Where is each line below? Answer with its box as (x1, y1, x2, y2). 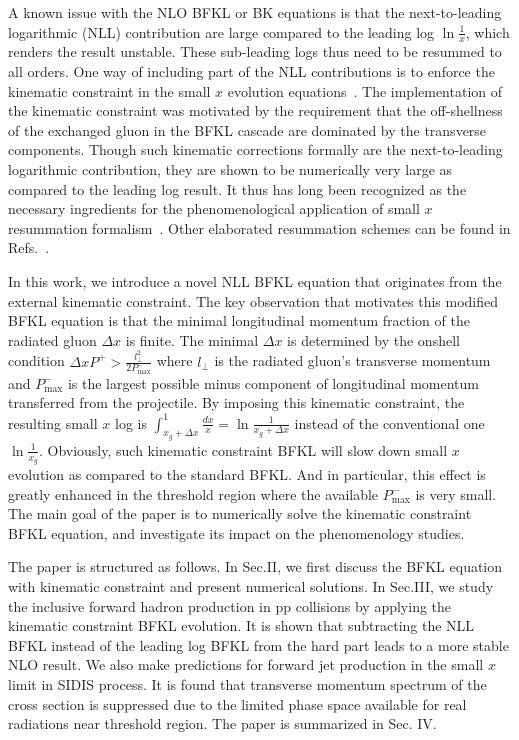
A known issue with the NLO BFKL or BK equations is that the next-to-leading (8, 2, 502, 22)
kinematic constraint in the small (8, 80, 211, 101)
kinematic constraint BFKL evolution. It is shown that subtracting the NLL (8, 615, 475, 636)
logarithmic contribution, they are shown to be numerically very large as (8, 158, 453, 179)
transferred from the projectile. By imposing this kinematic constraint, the (8, 392, 465, 413)
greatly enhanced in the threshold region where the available (8, 483, 379, 504)
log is (114, 412, 147, 433)
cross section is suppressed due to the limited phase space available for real (8, 693, 467, 714)
